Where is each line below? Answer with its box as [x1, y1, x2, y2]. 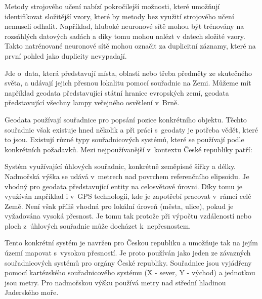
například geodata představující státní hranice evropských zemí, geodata [5, 87, 229, 98]
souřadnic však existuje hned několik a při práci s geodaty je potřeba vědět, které [5, 124, 258, 135]
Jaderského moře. [5, 287, 59, 297]
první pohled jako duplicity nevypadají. [5, 50, 127, 61]
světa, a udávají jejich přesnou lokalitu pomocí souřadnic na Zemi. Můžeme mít [5, 77, 251, 88]
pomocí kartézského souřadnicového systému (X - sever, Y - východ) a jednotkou [5, 267, 255, 278]
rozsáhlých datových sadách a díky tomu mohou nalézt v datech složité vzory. [5, 30, 245, 41]
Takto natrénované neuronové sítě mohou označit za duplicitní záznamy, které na [5, 40, 256, 51]
